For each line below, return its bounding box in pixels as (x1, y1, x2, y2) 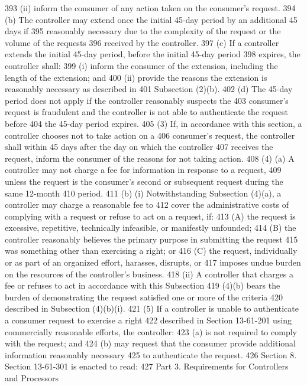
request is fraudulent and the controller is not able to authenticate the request (5, 106, 288, 118)
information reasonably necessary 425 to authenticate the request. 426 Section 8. (5, 348, 297, 361)
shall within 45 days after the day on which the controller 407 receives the (5, 140, 273, 153)
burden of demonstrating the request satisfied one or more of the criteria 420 (5, 290, 283, 303)
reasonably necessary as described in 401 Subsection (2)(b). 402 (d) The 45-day (5, 83, 293, 95)
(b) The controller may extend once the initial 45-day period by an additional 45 (5, 13, 298, 25)
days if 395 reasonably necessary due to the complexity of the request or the (5, 25, 281, 37)
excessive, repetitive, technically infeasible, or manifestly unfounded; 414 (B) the (5, 221, 296, 234)
